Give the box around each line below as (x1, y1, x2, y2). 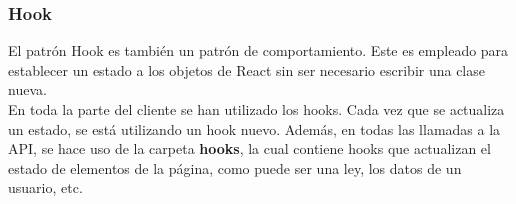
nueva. (8, 79, 47, 100)
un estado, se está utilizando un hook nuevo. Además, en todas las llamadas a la (8, 118, 501, 139)
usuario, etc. (8, 177, 83, 198)
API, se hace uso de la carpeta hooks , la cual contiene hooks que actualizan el (8, 138, 491, 159)
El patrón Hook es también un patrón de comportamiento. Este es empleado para (8, 40, 509, 61)
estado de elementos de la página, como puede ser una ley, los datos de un (8, 157, 462, 178)
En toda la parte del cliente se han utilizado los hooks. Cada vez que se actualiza (8, 99, 505, 119)
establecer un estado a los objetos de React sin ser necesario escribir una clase (8, 59, 485, 80)
